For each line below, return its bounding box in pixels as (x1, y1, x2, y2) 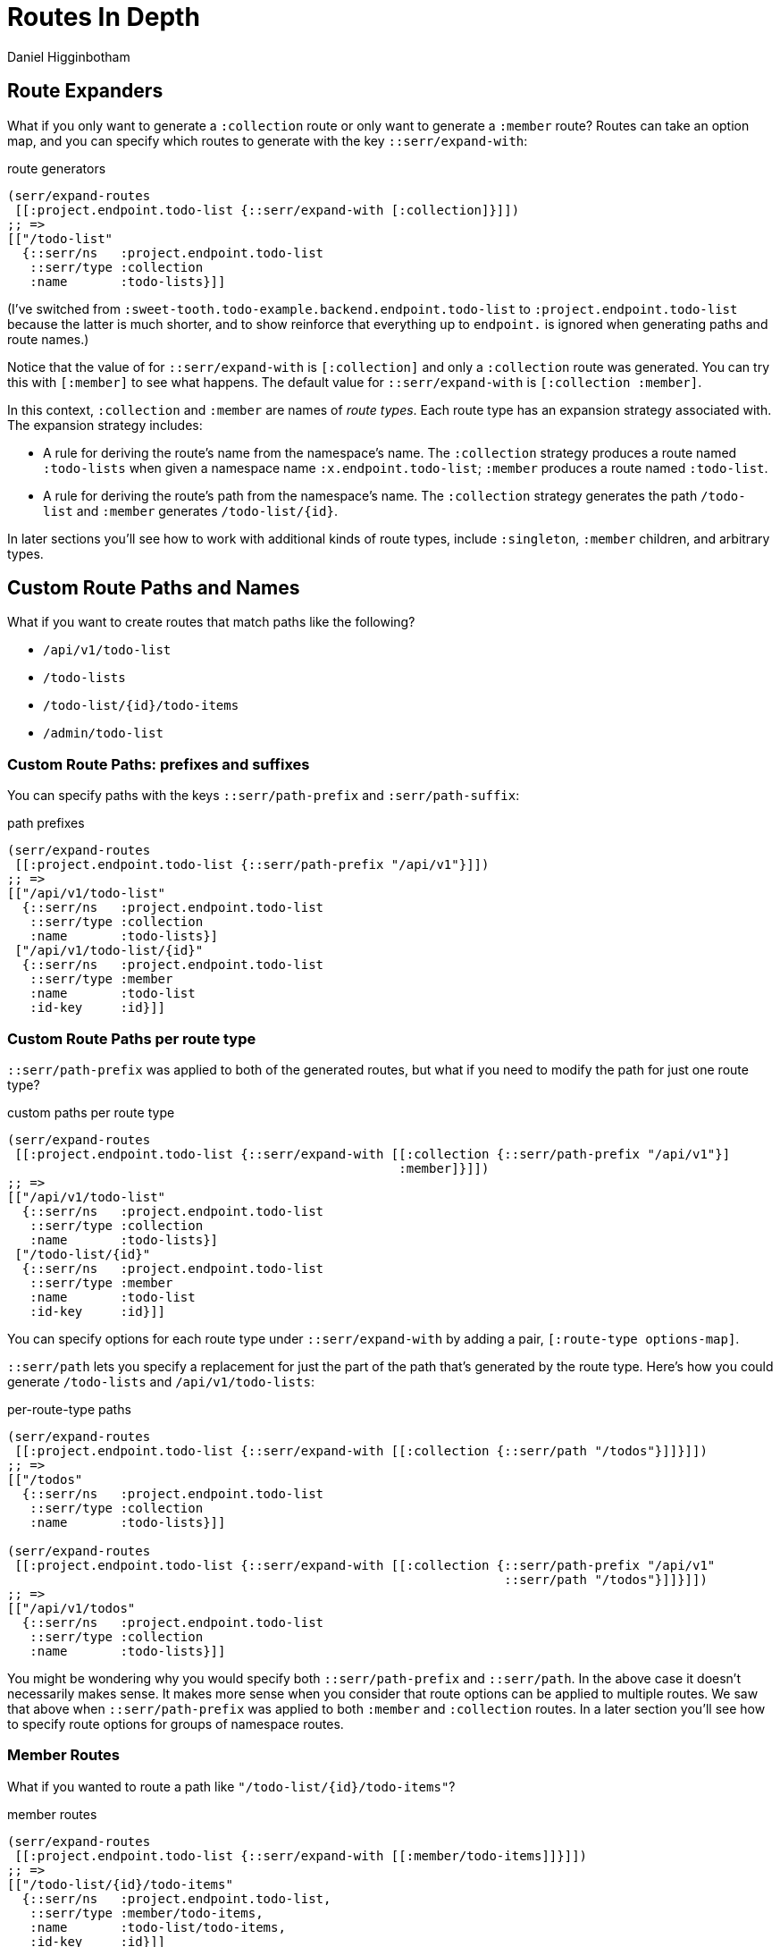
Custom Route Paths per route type (7, 1029, 256, 1048)
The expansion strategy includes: (7, 417, 203, 433)
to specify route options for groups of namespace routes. (7, 1715, 344, 1732)
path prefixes (7, 815, 85, 831)
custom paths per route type (7, 1104, 175, 1120)
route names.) (7, 331, 89, 347)
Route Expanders (7, 80, 164, 103)
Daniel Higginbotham (7, 48, 130, 64)
